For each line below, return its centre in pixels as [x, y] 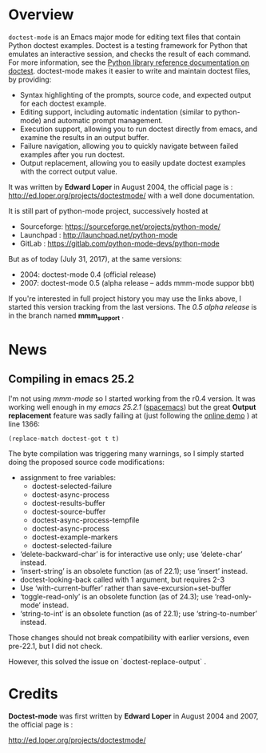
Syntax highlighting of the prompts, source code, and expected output [135, 94]
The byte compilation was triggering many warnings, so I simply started [126, 453]
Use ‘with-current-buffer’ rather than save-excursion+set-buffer [125, 588]
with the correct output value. [69, 171]
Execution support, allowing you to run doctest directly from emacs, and [139, 129]
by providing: [30, 79]
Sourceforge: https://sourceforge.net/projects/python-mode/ [120, 226]
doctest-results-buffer [68, 503]
